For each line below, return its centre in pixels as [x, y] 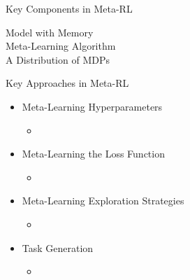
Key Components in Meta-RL [69, 8]
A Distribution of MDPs [58, 59]
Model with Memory [50, 32]
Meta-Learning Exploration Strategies [103, 201]
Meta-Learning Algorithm [61, 46]
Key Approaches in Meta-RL [67, 83]
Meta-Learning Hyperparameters [92, 106]
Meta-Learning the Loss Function [93, 154]
